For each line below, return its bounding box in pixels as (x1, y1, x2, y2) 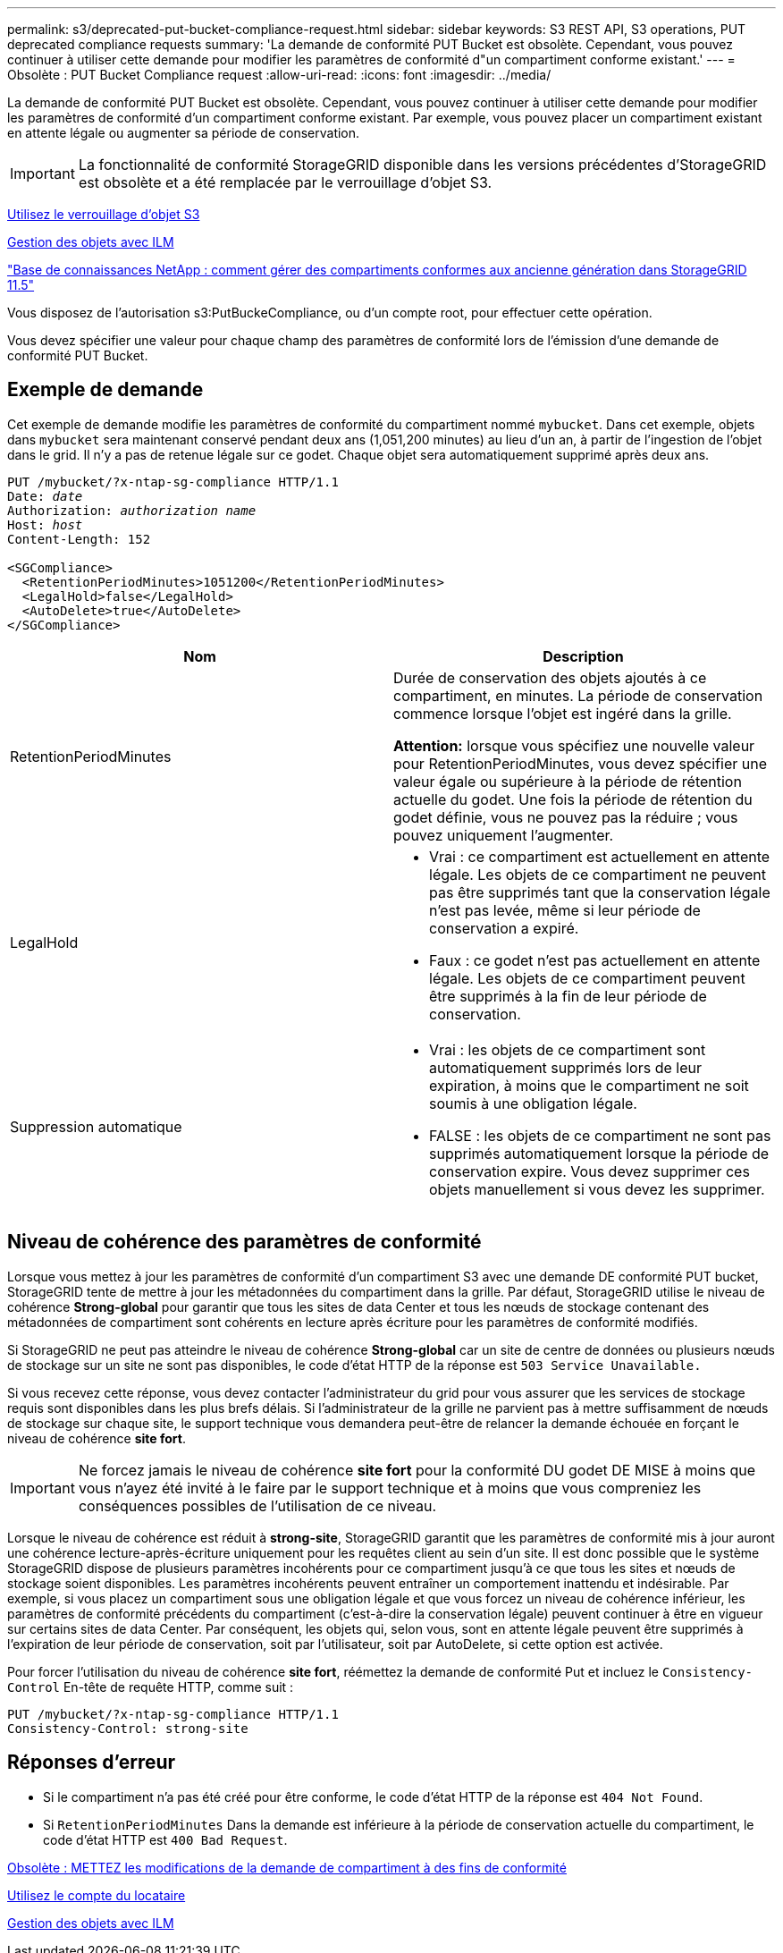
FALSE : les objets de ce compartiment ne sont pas (429, 1126, 771, 1145)
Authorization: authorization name (7, 503, 257, 518)
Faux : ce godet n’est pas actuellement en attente (429, 951, 761, 969)
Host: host (7, 517, 83, 532)
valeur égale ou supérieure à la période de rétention (393, 772, 742, 790)
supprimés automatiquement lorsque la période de (429, 1144, 770, 1162)
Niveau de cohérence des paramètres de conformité (7, 1230, 482, 1254)
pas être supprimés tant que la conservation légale (429, 883, 770, 901)
